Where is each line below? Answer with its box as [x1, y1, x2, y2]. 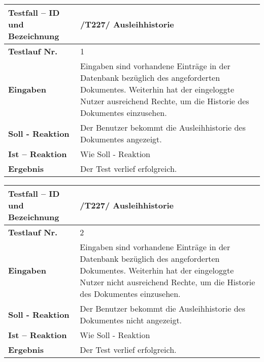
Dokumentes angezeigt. [80, 133, 162, 145]
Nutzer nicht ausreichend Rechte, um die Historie [80, 276, 255, 288]
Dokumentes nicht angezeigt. [80, 314, 182, 326]
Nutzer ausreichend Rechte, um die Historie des [80, 95, 249, 107]
